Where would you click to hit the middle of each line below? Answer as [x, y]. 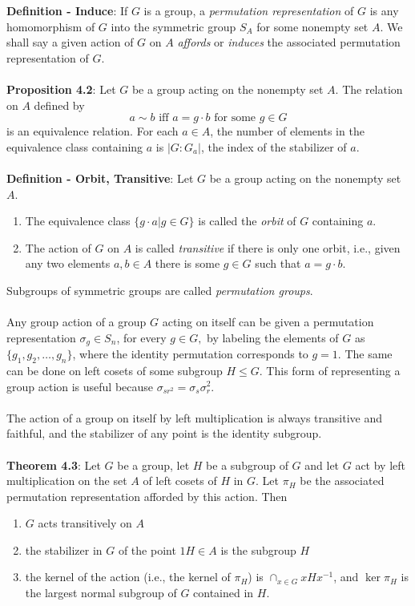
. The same [365, 354]
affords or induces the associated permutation [289, 42]
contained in [224, 593]
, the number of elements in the [287, 131]
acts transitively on [85, 523]
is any [384, 10]
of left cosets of [180, 481]
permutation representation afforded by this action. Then [147, 496]
